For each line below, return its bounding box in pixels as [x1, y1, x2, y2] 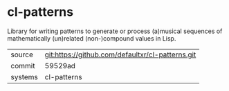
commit [10, 61, 35, 70]
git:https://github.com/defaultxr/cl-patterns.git [44, 50, 196, 59]
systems [10, 72, 38, 81]
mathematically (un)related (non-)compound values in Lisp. [7, 34, 176, 42]
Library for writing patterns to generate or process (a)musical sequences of [7, 27, 223, 35]
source [10, 50, 33, 59]
